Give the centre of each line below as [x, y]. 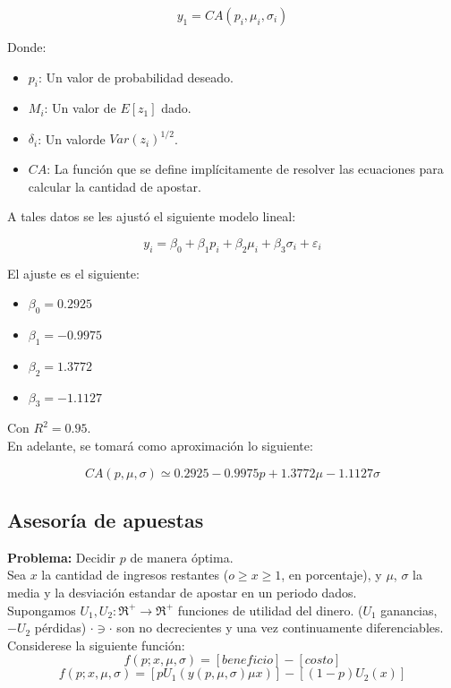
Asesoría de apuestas [106, 520]
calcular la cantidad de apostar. [115, 186]
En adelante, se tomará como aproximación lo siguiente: [160, 446]
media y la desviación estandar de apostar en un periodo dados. [182, 593]
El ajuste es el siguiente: [73, 273]
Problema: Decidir [62, 557]
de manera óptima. [182, 557]
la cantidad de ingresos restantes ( [135, 575]
